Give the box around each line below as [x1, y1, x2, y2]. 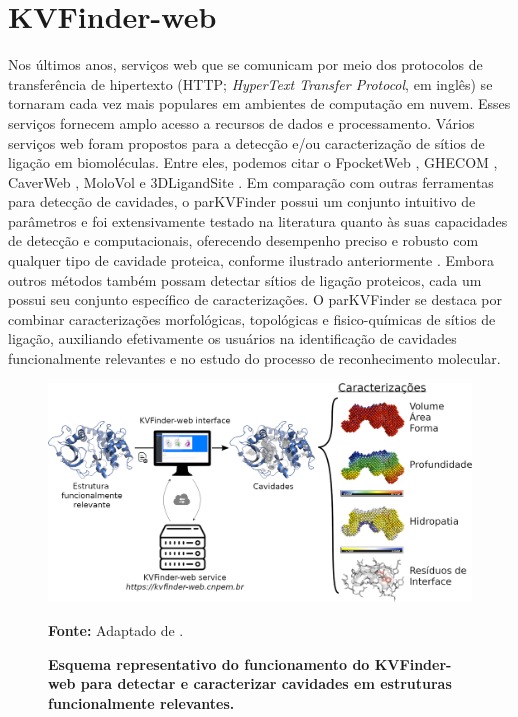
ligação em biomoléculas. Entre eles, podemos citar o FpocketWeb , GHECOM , [8, 152, 498, 173]
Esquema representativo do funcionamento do [48, 653, 370, 674]
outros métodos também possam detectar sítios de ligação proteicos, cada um [8, 269, 482, 290]
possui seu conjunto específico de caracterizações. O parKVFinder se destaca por [8, 289, 503, 310]
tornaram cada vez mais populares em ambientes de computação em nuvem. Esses [8, 93, 511, 114]
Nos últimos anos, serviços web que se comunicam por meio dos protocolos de [8, 54, 483, 75]
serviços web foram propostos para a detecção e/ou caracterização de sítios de [8, 132, 485, 153]
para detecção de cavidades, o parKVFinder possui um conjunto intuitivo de [8, 191, 476, 212]
